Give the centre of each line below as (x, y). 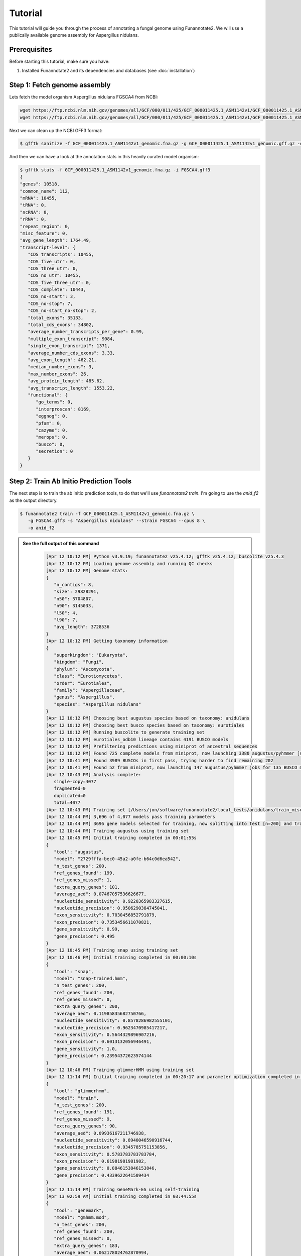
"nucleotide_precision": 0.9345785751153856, (111, 1147)
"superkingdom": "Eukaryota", (91, 655)
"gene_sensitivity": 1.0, (86, 1049)
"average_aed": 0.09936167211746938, (100, 1133)
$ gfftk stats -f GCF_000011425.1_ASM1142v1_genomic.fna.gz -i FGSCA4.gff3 (115, 170)
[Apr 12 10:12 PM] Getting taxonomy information (107, 641)
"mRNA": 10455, (38, 198)
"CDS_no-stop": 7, (50, 303)
